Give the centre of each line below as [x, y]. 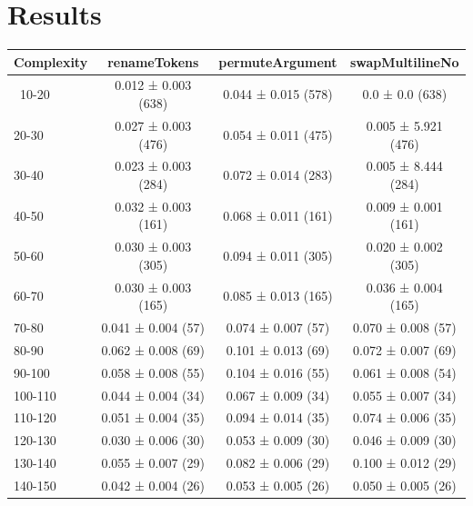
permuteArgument [278, 61]
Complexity [51, 61]
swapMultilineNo [404, 61]
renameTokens [153, 61]
